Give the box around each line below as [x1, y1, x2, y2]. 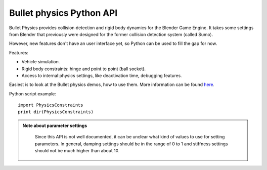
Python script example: [9, 90, 56, 96]
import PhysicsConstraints [18, 102, 84, 108]
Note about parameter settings [22, 123, 88, 128]
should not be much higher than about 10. [35, 148, 120, 154]
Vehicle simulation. [21, 59, 60, 65]
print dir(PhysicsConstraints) [18, 109, 94, 115]
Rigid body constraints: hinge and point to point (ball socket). [21, 66, 146, 72]
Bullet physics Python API [9, 7, 118, 18]
